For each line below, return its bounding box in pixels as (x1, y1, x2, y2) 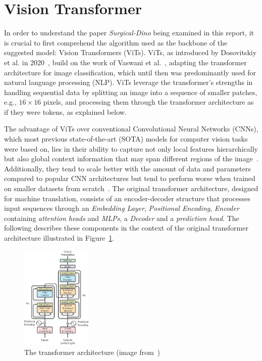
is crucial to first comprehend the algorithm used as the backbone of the (4, 37, 228, 48)
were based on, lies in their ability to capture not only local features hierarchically (4, 143, 258, 154)
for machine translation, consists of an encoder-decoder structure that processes (4, 193, 250, 203)
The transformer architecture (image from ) (24, 346, 161, 357)
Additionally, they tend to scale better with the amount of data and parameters (4, 163, 251, 173)
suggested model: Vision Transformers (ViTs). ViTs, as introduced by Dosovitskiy (4, 47, 257, 58)
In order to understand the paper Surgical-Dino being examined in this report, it (4, 27, 254, 38)
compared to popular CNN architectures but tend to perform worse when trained (4, 173, 255, 184)
